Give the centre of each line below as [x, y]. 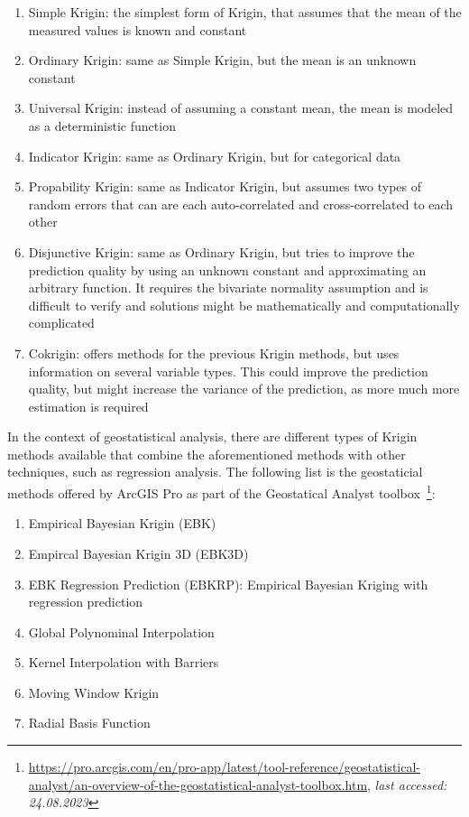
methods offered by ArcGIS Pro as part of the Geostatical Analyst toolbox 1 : [221, 492]
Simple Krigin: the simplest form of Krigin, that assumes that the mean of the [245, 12]
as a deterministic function [102, 125]
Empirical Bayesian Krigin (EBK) [122, 523]
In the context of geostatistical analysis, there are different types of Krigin [212, 436]
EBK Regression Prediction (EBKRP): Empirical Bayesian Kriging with [228, 584]
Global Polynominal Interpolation [121, 631]
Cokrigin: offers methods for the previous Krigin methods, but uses [214, 353]
